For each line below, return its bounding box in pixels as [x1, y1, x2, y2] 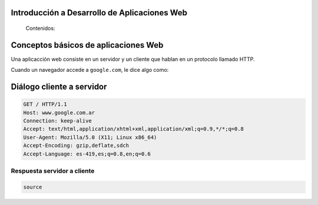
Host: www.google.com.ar [23, 109, 95, 116]
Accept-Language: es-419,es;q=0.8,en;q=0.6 [23, 150, 151, 157]
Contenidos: [25, 25, 55, 32]
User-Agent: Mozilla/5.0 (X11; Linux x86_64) [23, 134, 157, 141]
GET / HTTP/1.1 [23, 101, 67, 108]
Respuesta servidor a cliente [11, 167, 95, 175]
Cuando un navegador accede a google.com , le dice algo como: [11, 67, 169, 74]
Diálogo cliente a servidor [11, 82, 107, 92]
